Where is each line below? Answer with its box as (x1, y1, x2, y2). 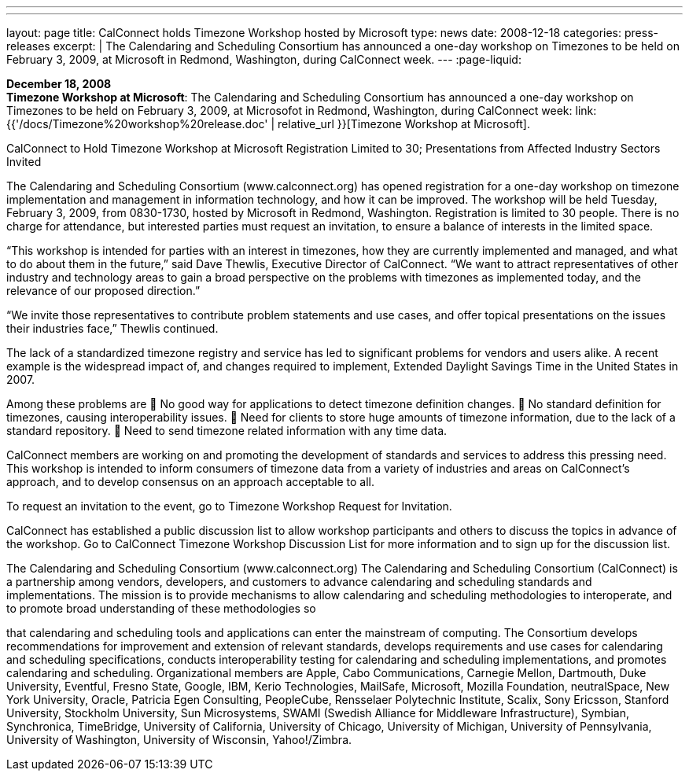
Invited (6, 155, 42, 168)
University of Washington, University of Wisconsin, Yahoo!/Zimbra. (6, 733, 352, 746)
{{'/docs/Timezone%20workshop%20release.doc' (6, 117, 268, 131)
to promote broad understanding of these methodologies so (6, 602, 316, 615)
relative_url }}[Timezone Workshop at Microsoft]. (278, 117, 530, 131)
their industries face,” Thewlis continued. (6, 322, 219, 335)
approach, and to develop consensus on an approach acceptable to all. (6, 475, 375, 488)
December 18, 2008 (6, 77, 112, 90)
